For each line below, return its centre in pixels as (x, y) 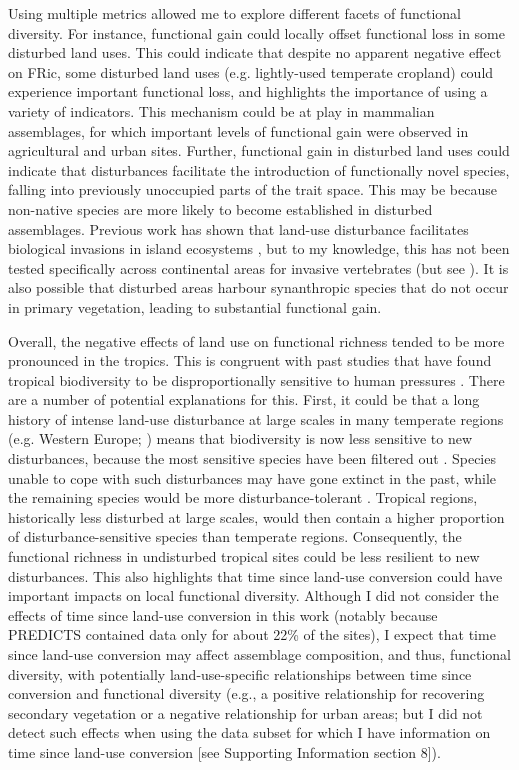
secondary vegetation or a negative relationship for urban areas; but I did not (245, 712)
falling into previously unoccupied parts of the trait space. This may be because (252, 189)
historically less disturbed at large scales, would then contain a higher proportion (256, 516)
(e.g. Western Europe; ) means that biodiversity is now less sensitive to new (240, 438)
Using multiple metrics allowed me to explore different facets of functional (234, 13)
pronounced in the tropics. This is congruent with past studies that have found (250, 360)
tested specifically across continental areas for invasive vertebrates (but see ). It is (258, 267)
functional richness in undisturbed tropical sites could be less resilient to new (244, 556)
